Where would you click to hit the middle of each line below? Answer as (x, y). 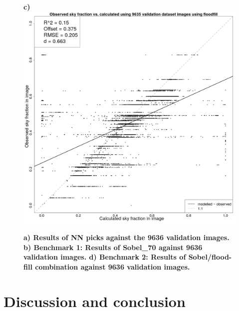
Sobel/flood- (210, 257)
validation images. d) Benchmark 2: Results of (105, 257)
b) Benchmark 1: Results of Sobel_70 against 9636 (113, 247)
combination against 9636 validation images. (113, 266)
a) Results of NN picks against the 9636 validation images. (126, 237)
